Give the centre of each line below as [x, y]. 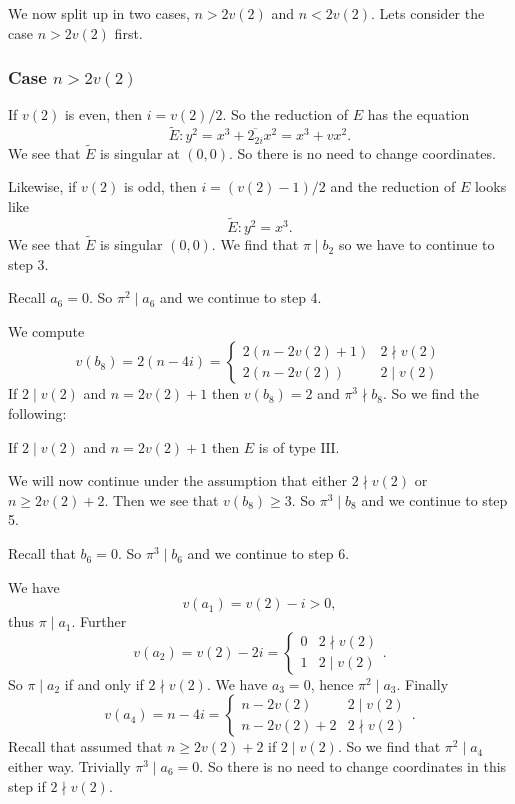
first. [128, 32]
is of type [287, 446]
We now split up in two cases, [99, 13]
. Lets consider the [428, 13]
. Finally [422, 683]
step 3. [28, 263]
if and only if [104, 683]
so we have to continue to [416, 244]
